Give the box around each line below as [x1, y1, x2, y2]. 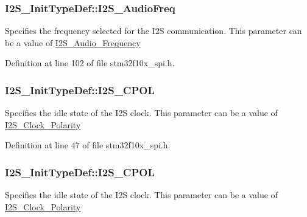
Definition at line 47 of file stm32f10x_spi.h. [5, 139, 171, 151]
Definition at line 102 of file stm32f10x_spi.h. [5, 57, 175, 69]
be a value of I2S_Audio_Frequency [5, 36, 141, 49]
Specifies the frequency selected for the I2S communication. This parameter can [5, 24, 302, 37]
